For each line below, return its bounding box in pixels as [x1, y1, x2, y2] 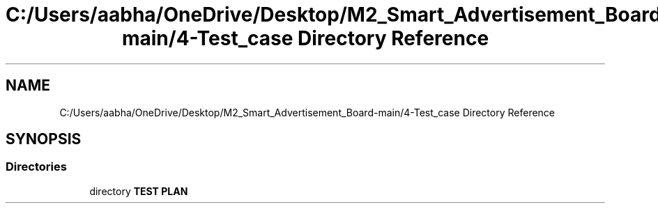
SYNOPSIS [6, 130, 82, 148]
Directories [6, 160, 67, 174]
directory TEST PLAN [89, 185, 188, 197]
